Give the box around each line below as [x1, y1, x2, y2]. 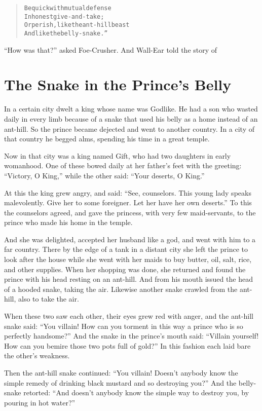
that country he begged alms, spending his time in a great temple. [4, 133, 210, 144]
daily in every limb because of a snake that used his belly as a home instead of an [4, 113, 258, 124]
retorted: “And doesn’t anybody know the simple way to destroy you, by [23, 387, 249, 398]
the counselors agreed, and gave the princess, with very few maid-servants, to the [4, 207, 256, 217]
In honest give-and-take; [24, 13, 104, 20]
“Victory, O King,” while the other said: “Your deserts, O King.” [4, 170, 205, 180]
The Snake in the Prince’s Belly [4, 74, 232, 95]
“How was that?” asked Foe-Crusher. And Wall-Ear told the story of [4, 44, 217, 55]
